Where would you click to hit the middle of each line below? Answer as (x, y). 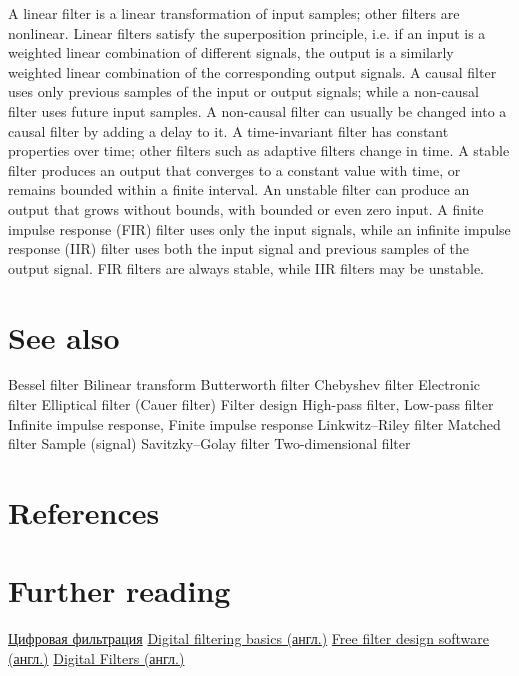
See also (64, 336)
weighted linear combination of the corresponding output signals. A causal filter (252, 71)
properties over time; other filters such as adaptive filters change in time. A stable (259, 150)
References (84, 512)
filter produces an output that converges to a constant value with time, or (234, 169)
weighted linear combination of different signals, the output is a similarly (231, 52)
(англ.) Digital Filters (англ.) (96, 657)
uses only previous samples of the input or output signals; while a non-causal (243, 91)
